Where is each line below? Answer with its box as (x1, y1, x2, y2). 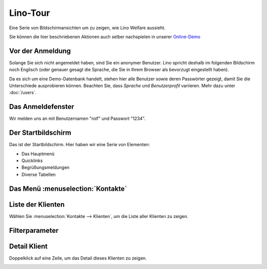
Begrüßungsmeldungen (21, 164, 70, 170)
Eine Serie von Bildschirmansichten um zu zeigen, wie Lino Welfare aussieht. (9, 25, 166, 31)
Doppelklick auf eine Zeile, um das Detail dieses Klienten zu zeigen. (9, 255, 147, 261)
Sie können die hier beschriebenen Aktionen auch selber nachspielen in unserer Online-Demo (9, 34, 200, 40)
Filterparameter (9, 226, 59, 235)
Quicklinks (21, 158, 43, 163)
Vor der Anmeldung (9, 47, 71, 55)
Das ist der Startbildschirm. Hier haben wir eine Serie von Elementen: (9, 142, 150, 148)
